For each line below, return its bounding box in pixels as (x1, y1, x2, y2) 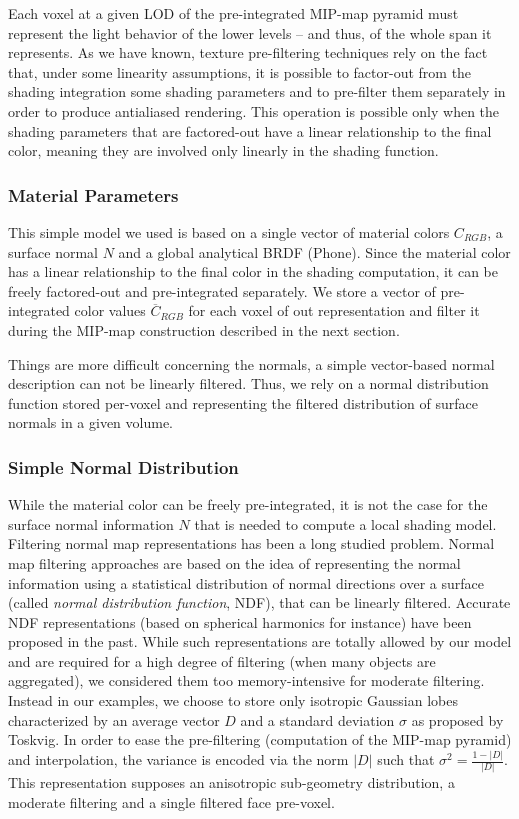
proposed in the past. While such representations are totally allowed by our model (8, 631, 512, 652)
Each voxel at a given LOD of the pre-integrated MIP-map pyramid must (8, 3, 459, 23)
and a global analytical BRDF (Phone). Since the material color (118, 241, 511, 262)
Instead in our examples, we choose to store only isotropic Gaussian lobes (8, 690, 458, 711)
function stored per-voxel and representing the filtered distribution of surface (8, 392, 479, 413)
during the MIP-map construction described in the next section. (8, 319, 400, 340)
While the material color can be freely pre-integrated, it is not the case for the (8, 494, 488, 515)
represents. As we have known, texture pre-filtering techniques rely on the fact (8, 42, 488, 63)
